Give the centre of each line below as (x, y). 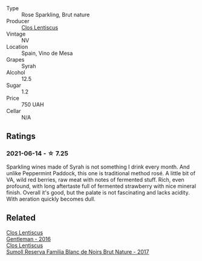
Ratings (21, 136)
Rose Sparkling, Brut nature (56, 14)
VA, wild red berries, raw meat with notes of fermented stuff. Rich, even (95, 179)
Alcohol (16, 72)
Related (21, 218)
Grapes (15, 60)
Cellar (14, 111)
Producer (18, 21)
